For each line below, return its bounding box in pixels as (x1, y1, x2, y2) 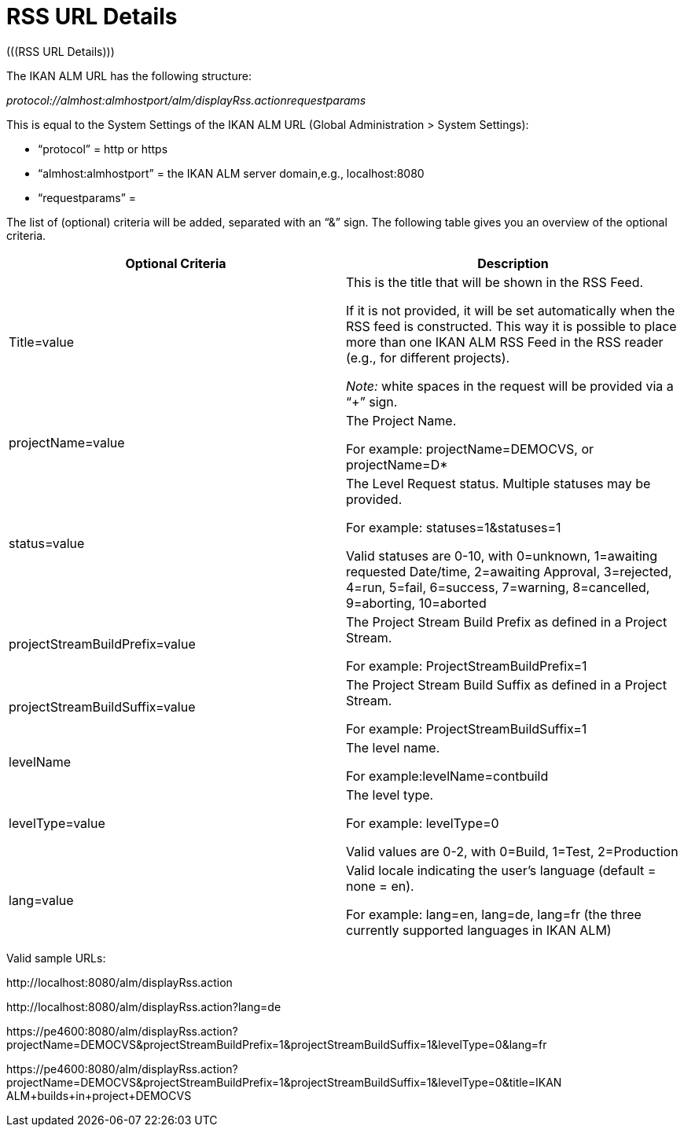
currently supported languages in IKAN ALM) (346, 921, 612, 938)
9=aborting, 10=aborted (346, 594, 487, 611)
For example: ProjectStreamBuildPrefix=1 (346, 657, 587, 674)
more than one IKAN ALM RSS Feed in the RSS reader (346, 333, 664, 350)
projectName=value (9, 434, 125, 451)
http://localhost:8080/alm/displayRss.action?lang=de (6, 999, 281, 1013)
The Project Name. (346, 412, 457, 429)
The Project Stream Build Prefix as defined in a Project (346, 613, 667, 630)
